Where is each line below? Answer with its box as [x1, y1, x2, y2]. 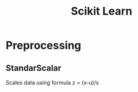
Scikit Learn [71, 4, 133, 18]
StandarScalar [5, 63, 61, 73]
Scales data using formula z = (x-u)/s [5, 79, 99, 86]
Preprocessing [5, 38, 81, 52]
